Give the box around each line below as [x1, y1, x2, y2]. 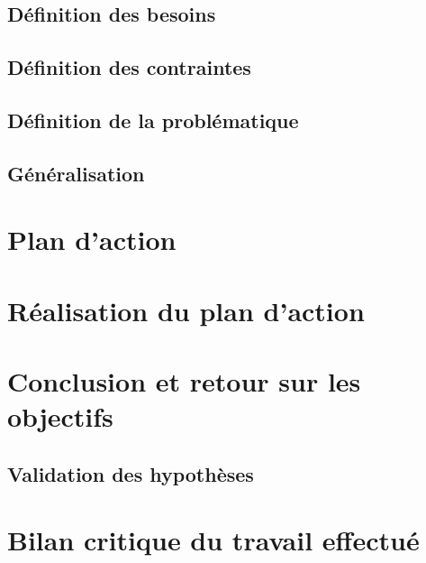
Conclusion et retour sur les [7, 363, 361, 400]
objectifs [7, 398, 113, 435]
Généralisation [7, 159, 145, 187]
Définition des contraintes [7, 53, 251, 81]
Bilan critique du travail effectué [7, 521, 420, 558]
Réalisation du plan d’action [7, 291, 365, 328]
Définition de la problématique [7, 106, 299, 134]
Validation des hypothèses [7, 459, 254, 487]
